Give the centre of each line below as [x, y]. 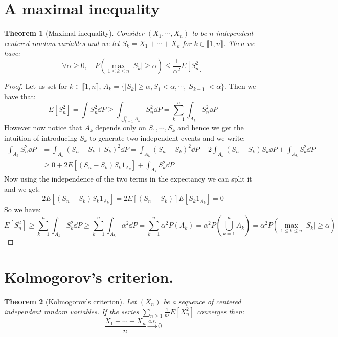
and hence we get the [211, 128]
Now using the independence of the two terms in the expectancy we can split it [128, 179]
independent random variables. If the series [72, 311]
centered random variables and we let [62, 43]
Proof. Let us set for [36, 86]
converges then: [220, 311]
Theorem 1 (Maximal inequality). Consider [74, 33]
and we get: [22, 188]
